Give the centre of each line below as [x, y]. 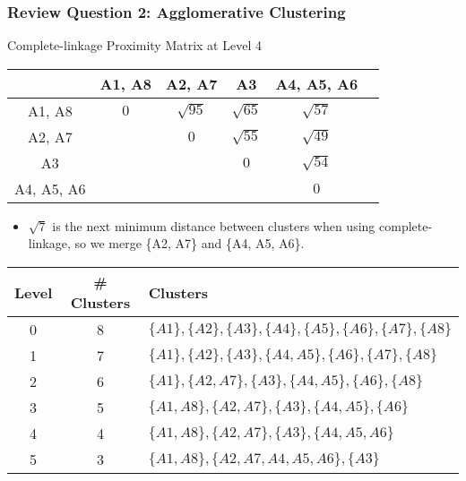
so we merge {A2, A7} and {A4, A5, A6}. [190, 243]
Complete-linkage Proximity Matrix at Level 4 [134, 45]
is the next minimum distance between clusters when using [214, 225]
